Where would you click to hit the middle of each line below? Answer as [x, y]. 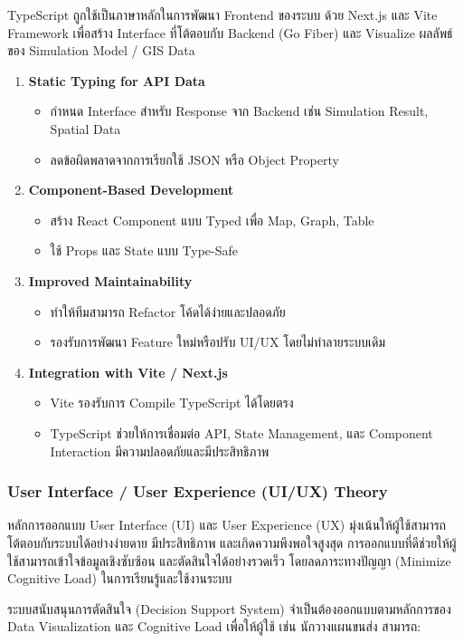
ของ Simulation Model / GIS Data [101, 50]
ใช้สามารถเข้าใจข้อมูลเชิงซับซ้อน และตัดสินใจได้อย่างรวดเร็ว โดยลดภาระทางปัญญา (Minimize [229, 560]
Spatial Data [85, 128]
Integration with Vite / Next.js [128, 372]
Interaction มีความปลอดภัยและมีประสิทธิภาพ [160, 451]
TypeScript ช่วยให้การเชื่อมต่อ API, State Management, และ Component [241, 432]
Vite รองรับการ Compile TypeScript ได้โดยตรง [172, 403]
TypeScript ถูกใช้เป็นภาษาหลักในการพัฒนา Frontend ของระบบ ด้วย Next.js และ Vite [222, 14]
